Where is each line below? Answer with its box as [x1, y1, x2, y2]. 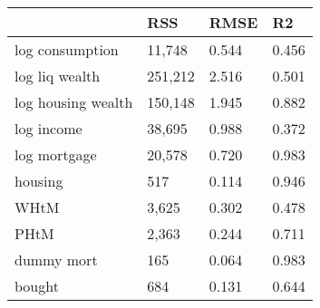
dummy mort [15, 249, 98, 270]
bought [15, 275, 59, 296]
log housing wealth [15, 91, 133, 112]
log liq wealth [15, 65, 101, 86]
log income [15, 118, 82, 139]
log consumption [15, 39, 119, 60]
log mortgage [15, 144, 97, 165]
